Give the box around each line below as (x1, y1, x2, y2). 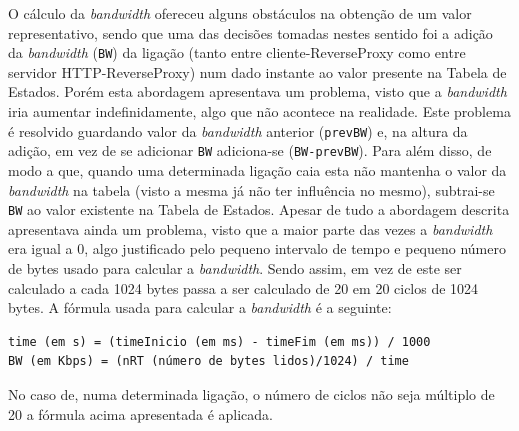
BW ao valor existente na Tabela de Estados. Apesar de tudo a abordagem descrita (8, 199, 510, 220)
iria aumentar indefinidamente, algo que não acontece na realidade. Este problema (8, 101, 511, 122)
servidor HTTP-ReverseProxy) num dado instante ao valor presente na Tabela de (8, 61, 507, 82)
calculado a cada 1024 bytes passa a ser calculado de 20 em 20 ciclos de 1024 (8, 277, 479, 298)
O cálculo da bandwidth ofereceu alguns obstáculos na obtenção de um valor (8, 3, 472, 23)
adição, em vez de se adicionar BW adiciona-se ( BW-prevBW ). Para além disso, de (8, 140, 492, 161)
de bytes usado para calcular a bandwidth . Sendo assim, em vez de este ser (8, 257, 462, 278)
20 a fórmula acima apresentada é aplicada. (8, 403, 273, 424)
